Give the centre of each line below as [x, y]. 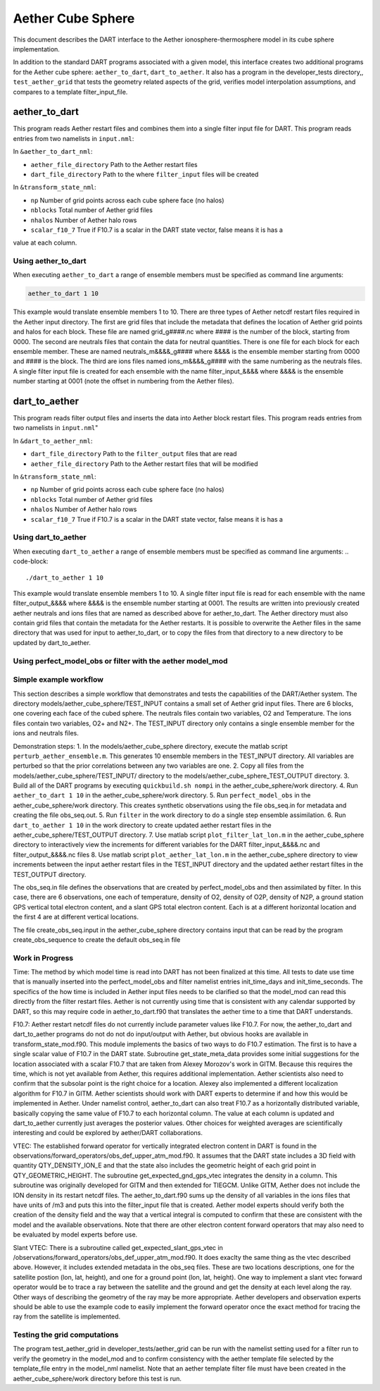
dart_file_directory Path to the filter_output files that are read [134, 454]
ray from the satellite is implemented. [67, 1317]
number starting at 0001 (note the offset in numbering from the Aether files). [123, 381]
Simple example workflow [58, 680]
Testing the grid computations [66, 1335]
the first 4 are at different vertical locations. [76, 917]
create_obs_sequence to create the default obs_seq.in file [97, 939]
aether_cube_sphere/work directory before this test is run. [97, 1378]
